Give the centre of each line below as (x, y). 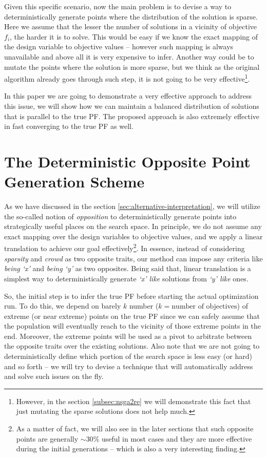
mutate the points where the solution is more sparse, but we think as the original (132, 66)
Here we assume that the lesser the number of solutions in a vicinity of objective (131, 26)
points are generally (47, 438)
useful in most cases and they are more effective (177, 438)
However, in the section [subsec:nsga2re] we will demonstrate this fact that (133, 401)
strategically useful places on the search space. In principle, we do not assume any (133, 226)
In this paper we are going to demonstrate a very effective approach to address (128, 96)
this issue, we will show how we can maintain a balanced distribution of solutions (132, 106)
